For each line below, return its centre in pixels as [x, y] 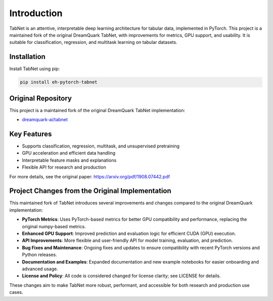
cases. [16, 292]
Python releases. [40, 255]
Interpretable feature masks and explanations [69, 160]
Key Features [31, 134]
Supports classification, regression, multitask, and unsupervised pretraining [101, 146]
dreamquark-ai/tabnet [45, 120]
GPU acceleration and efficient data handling [69, 153]
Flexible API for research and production [64, 167]
